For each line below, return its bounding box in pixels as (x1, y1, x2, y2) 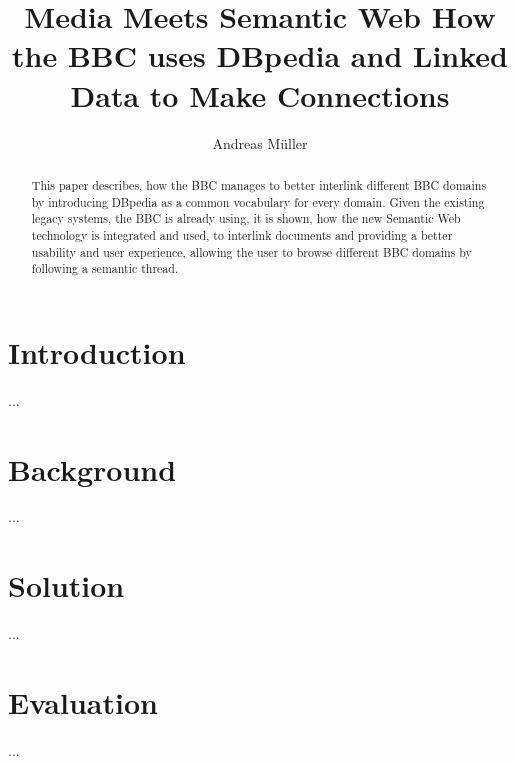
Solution (8, 565, 125, 606)
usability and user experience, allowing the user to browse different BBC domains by (31, 243, 472, 260)
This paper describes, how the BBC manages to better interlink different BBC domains (31, 176, 487, 193)
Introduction (8, 331, 186, 372)
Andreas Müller (212, 132, 308, 153)
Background (8, 448, 177, 489)
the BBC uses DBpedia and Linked (12, 35, 508, 76)
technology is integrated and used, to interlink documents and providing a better (31, 226, 453, 243)
